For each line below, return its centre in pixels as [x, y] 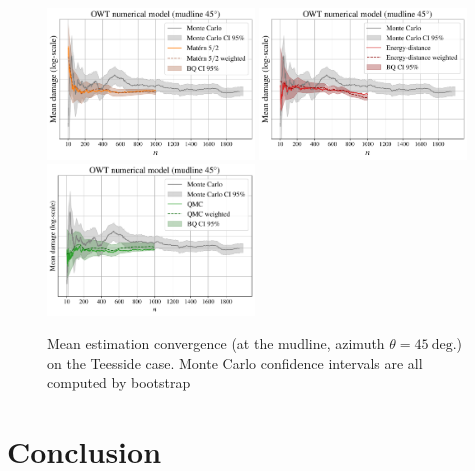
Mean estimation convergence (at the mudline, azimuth [216, 343]
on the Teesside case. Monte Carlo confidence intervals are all [235, 362]
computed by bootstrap [119, 382]
